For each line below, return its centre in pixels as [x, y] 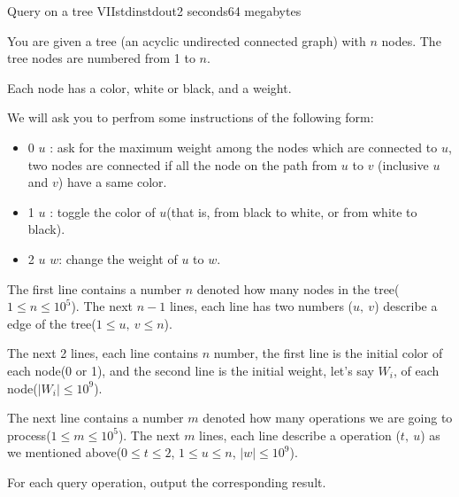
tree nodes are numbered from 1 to [101, 58]
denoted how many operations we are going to [328, 418]
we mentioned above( [65, 452]
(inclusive [403, 164]
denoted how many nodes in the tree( [298, 288]
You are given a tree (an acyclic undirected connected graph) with [187, 40]
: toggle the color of [103, 211]
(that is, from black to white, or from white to [292, 211]
